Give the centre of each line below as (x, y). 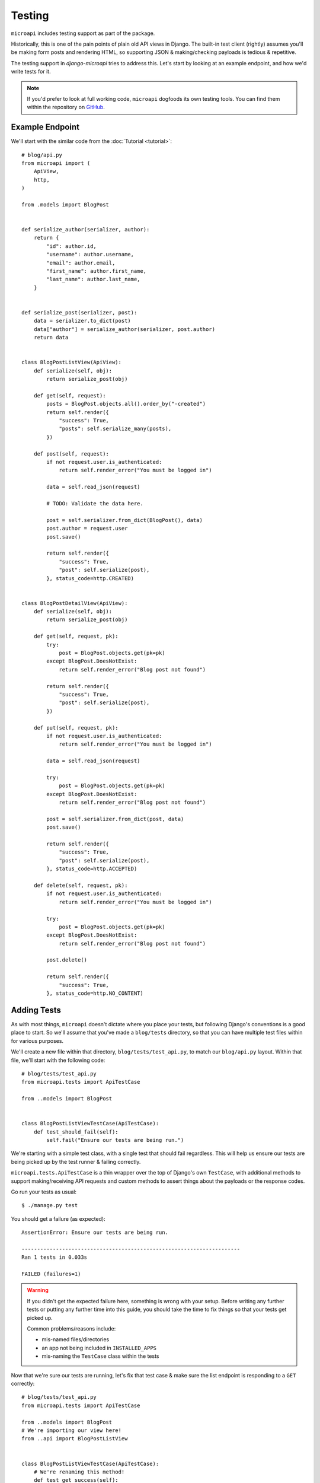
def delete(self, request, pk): (81, 885)
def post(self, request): (71, 454)
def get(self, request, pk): (76, 637)
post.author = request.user (87, 529)
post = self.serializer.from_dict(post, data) (115, 819)
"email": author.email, (81, 263)
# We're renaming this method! (79, 1472)
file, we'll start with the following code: (58, 1060)
